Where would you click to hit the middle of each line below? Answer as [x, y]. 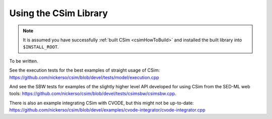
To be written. [24, 61]
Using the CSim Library [59, 13]
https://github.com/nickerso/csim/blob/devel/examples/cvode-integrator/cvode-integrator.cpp [107, 110]
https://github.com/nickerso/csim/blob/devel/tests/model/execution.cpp [84, 77]
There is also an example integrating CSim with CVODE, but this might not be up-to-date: [101, 103]
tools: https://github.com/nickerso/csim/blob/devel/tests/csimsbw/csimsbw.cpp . [93, 94]
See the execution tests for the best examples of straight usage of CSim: [85, 70]
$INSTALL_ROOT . [41, 47]
